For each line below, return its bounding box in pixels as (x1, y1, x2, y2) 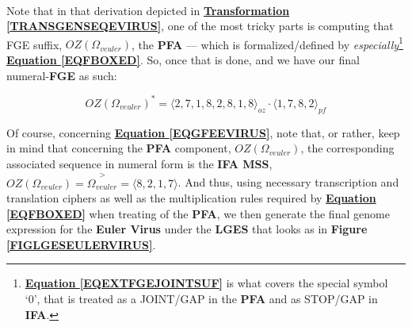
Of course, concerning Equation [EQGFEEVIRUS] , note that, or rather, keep (6, 124, 400, 140)
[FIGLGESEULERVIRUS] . (6, 236, 156, 252)
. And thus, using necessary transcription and (177, 174, 399, 190)
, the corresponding (300, 140, 395, 156)
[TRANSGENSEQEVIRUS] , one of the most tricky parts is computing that (6, 17, 394, 34)
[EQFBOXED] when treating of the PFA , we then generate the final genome (6, 205, 390, 221)
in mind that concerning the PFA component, (6, 140, 231, 156)
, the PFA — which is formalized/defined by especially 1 (132, 33, 403, 52)
